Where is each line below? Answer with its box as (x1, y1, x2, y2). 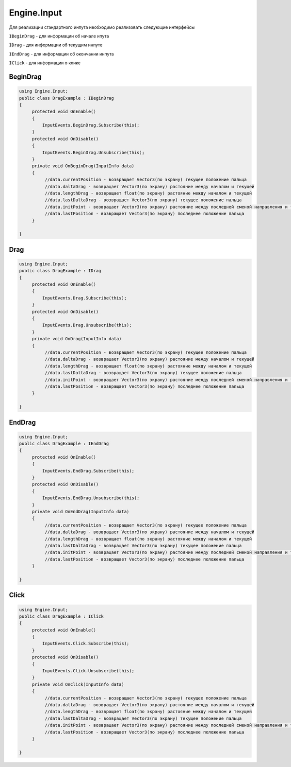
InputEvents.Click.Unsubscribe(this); (42, 668, 134, 674)
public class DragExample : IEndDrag (19, 441, 109, 447)
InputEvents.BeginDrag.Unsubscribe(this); (42, 150, 145, 155)
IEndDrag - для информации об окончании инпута (9, 51, 114, 57)
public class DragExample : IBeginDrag (19, 95, 114, 101)
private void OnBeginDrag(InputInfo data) (32, 163, 134, 169)
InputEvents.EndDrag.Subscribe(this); (42, 468, 134, 473)
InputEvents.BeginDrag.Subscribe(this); (42, 122, 140, 128)
